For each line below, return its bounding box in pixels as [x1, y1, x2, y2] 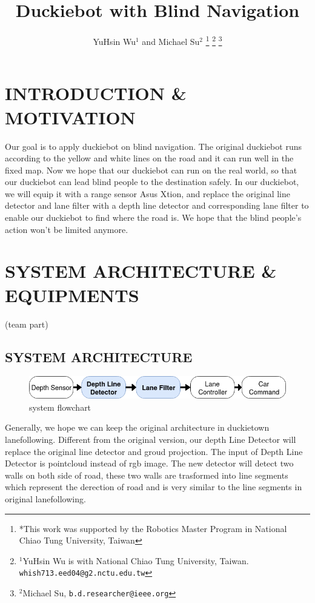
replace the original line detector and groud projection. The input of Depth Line [5, 445, 303, 457]
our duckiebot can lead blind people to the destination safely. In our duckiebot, [5, 175, 299, 188]
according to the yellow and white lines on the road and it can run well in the [5, 152, 294, 164]
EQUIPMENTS [5, 282, 139, 307]
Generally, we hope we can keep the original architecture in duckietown [5, 421, 270, 434]
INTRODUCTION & [5, 81, 187, 106]
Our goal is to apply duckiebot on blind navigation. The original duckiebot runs [5, 140, 302, 152]
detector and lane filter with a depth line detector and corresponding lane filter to [5, 199, 309, 212]
